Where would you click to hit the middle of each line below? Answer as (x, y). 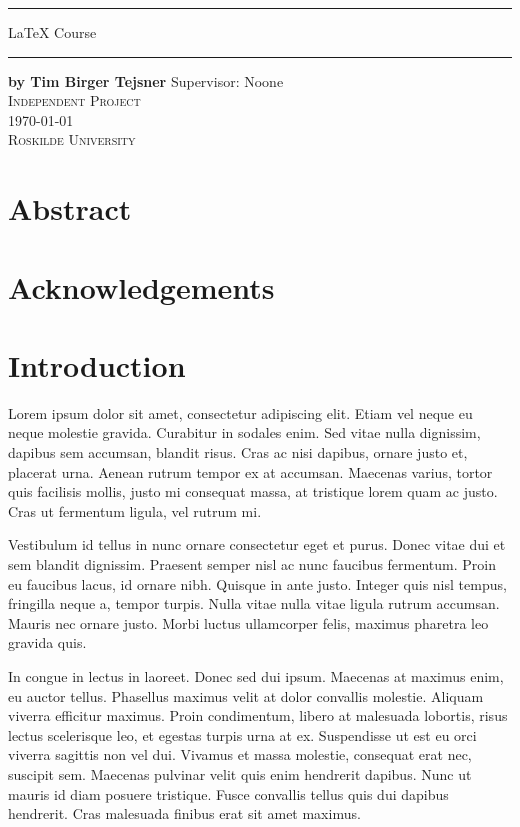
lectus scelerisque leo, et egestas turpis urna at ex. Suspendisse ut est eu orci (242, 734)
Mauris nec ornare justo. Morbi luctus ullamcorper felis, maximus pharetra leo (248, 622)
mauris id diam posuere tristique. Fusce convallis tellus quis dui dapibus (228, 793)
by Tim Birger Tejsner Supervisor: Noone (146, 80)
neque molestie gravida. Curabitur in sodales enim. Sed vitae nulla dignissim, (244, 432)
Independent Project (74, 100)
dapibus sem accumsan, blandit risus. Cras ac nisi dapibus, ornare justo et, (238, 452)
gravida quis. (47, 642)
